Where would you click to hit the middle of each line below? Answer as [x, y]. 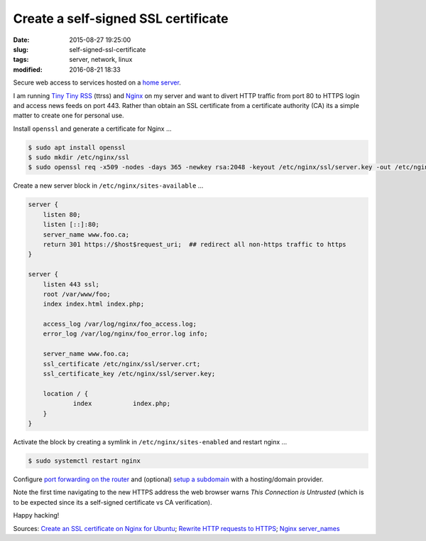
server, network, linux [101, 60]
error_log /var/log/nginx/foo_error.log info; [126, 334]
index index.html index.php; [94, 304]
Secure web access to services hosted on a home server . [97, 82]
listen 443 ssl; [71, 284]
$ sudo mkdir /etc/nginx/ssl [79, 157]
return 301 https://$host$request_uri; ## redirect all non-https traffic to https [195, 244]
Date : [21, 40]
